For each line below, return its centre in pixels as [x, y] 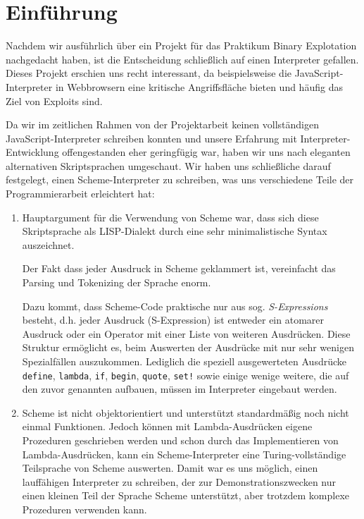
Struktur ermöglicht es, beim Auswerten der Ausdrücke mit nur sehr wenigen [188, 347]
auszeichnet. [48, 244]
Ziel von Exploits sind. [54, 100]
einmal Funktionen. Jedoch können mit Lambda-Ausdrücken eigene [167, 426]
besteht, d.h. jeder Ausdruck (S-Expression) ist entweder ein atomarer [173, 320]
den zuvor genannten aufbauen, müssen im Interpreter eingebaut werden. [180, 389]
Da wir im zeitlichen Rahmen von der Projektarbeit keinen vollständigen [162, 124]
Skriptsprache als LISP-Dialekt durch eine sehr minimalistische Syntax [175, 231]
